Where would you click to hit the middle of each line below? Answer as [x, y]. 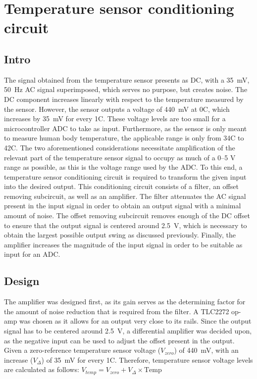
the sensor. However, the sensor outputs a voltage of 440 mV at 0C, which [117, 109]
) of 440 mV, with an [206, 350]
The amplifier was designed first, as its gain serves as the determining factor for [125, 302]
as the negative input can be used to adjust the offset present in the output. [119, 340]
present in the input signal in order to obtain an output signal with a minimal [123, 206]
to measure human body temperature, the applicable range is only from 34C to [124, 138]
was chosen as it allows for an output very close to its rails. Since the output [135, 321]
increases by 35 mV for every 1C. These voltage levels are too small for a [115, 118]
